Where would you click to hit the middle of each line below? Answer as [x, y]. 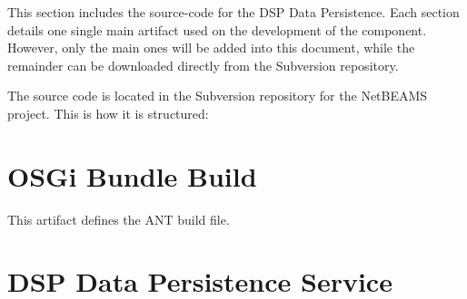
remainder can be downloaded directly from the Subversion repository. [203, 65]
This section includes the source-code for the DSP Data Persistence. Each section [233, 12]
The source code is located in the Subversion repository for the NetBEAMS [218, 96]
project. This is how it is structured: [108, 113]
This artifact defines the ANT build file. [119, 219]
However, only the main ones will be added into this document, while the [211, 48]
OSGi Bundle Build [132, 175]
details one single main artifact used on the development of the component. [217, 29]
